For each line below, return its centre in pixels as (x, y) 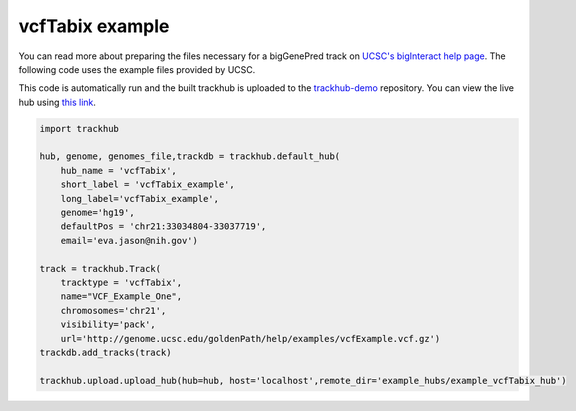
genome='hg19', (97, 213)
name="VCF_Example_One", (121, 296)
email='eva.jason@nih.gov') (129, 240)
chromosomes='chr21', (113, 310)
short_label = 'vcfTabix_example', (147, 184)
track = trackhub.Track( (100, 268)
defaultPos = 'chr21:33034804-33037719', (163, 226)
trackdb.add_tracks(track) (105, 352)
